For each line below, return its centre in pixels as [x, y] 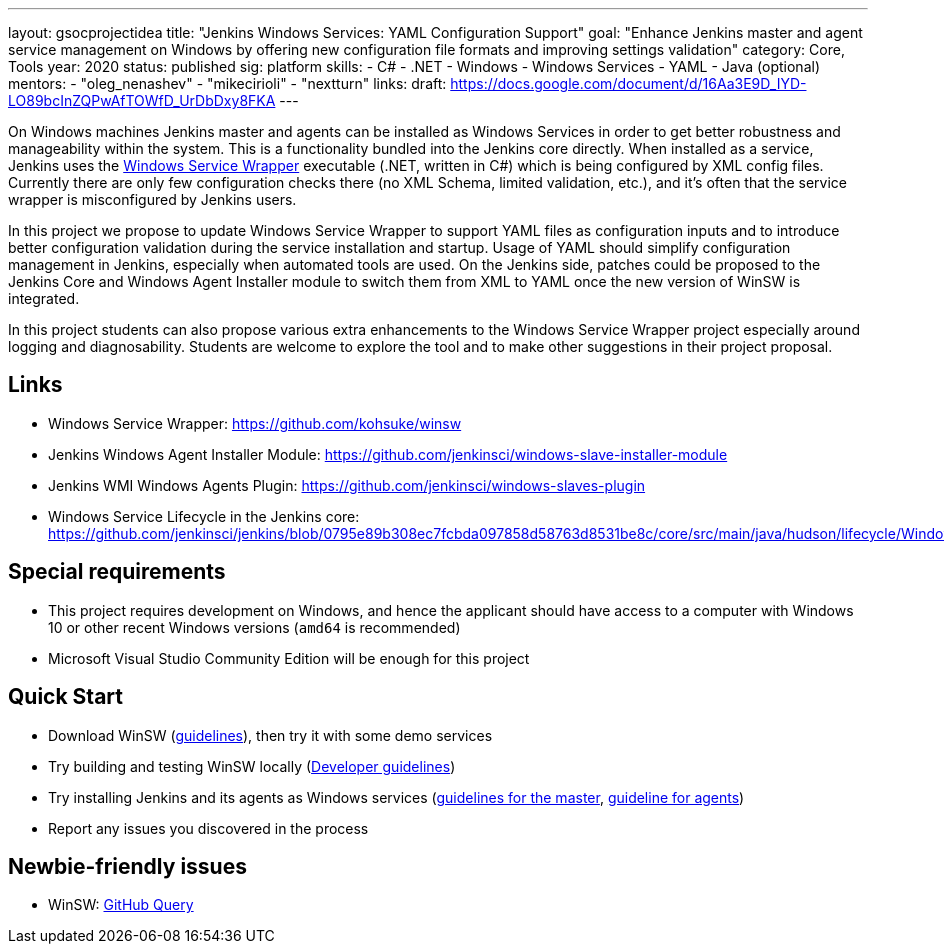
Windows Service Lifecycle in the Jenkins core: [204, 516]
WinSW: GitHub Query [121, 905]
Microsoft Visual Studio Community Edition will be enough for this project [289, 658]
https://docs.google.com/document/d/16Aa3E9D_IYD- [628, 83]
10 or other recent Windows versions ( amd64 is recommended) [254, 627]
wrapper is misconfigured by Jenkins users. [152, 199]
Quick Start [65, 697]
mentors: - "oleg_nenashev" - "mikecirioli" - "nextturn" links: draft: [227, 83]
